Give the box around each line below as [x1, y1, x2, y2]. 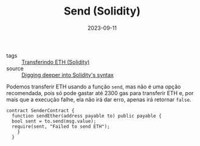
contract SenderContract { [6, 107, 75, 113]
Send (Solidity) [63, 4, 141, 18]
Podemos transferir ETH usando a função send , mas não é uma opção [6, 83, 181, 90]
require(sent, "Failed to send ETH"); [12, 123, 111, 130]
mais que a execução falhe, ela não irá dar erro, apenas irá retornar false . [6, 96, 191, 103]
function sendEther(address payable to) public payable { [12, 113, 162, 119]
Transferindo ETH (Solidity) [21, 58, 90, 65]
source [6, 65, 24, 72]
